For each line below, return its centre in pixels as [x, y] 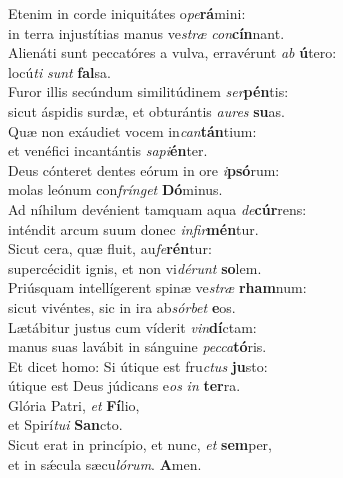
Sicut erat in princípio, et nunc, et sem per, [140, 444]
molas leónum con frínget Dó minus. [115, 189]
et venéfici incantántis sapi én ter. [108, 150]
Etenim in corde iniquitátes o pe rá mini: [127, 13]
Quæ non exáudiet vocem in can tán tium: [132, 130]
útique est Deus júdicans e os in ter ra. [124, 385]
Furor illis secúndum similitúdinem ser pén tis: [148, 91]
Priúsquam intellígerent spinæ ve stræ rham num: [157, 287]
